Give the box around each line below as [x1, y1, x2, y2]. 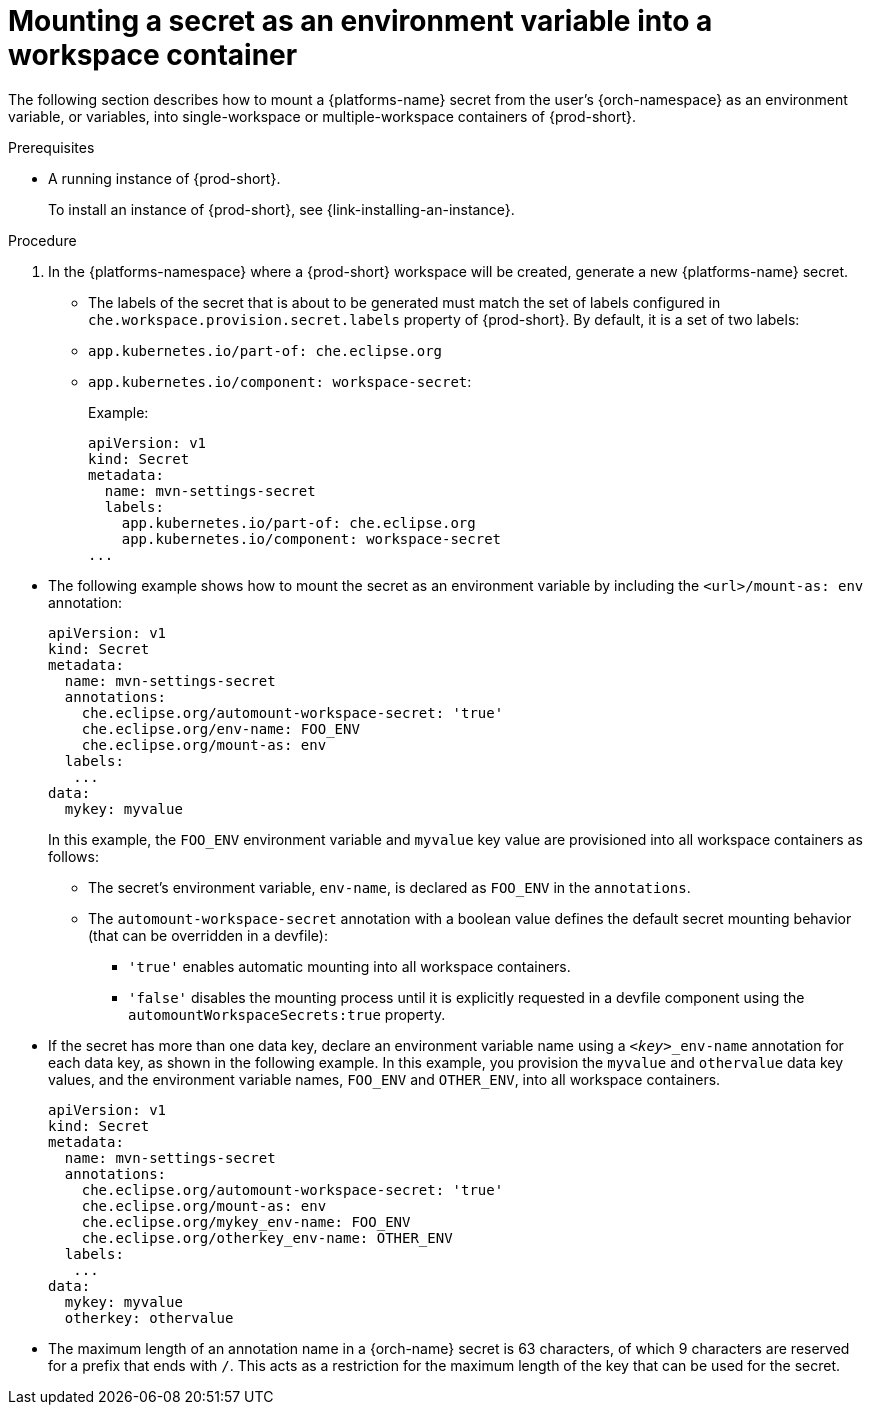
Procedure [8, 231, 77, 249]
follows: [48, 847, 99, 865]
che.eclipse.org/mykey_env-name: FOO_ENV [81, 1213, 411, 1230]
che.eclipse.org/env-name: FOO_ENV [81, 720, 360, 737]
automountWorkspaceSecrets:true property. [128, 1005, 446, 1023]
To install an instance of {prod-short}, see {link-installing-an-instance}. [48, 200, 515, 218]
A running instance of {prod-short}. [48, 169, 281, 187]
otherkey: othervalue [64, 1309, 234, 1326]
